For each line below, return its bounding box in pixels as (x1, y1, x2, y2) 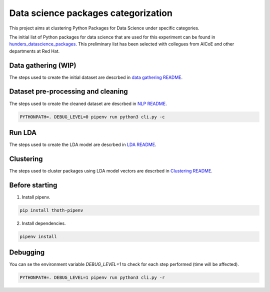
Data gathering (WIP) (9, 61, 76, 69)
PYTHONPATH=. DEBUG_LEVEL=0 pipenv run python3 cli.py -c (19, 114, 165, 119)
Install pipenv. (21, 194, 50, 200)
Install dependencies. (21, 220, 66, 226)
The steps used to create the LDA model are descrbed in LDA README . (9, 141, 156, 147)
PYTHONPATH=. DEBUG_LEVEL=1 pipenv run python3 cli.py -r (19, 275, 165, 280)
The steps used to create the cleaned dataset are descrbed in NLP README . (9, 100, 167, 106)
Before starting (9, 180, 57, 189)
